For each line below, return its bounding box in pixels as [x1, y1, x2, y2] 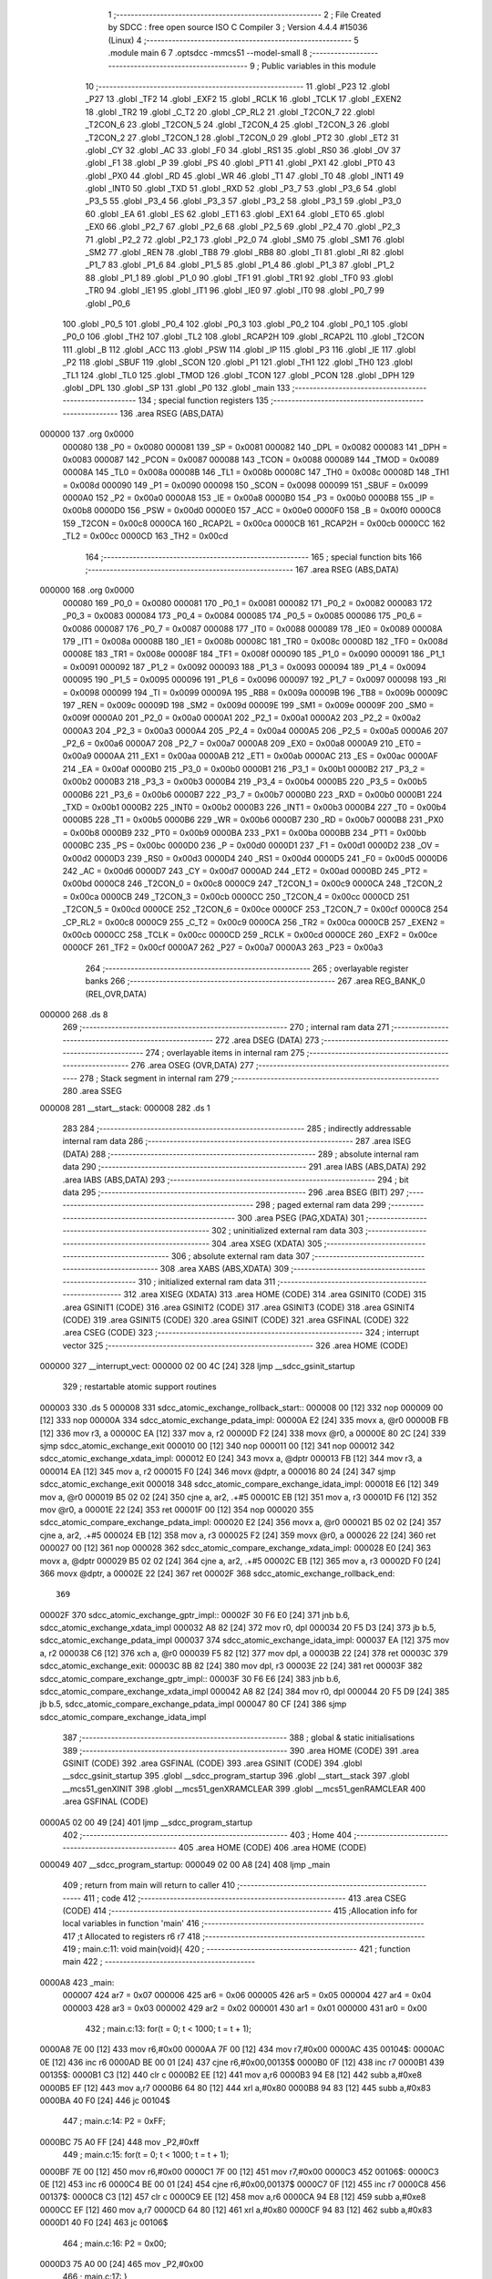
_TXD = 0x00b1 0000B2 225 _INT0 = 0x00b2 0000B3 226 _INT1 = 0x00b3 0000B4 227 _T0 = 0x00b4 [62, 802, 446, 813]
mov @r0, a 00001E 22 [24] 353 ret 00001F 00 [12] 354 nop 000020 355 [39, 1504, 314, 1515]
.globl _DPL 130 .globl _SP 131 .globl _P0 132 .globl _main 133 [62, 382, 291, 393]
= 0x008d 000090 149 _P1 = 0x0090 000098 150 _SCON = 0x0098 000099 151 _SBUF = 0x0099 [62, 480, 428, 490]
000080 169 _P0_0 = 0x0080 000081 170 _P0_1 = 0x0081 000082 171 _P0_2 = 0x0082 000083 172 [62, 597, 433, 608]
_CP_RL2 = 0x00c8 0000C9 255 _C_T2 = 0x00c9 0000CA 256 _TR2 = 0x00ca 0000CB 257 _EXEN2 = [62, 916, 446, 927]
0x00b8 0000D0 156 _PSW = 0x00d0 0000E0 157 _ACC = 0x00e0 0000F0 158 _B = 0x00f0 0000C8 [62, 505, 442, 516]
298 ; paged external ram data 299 [255, 1200, 387, 1211]
